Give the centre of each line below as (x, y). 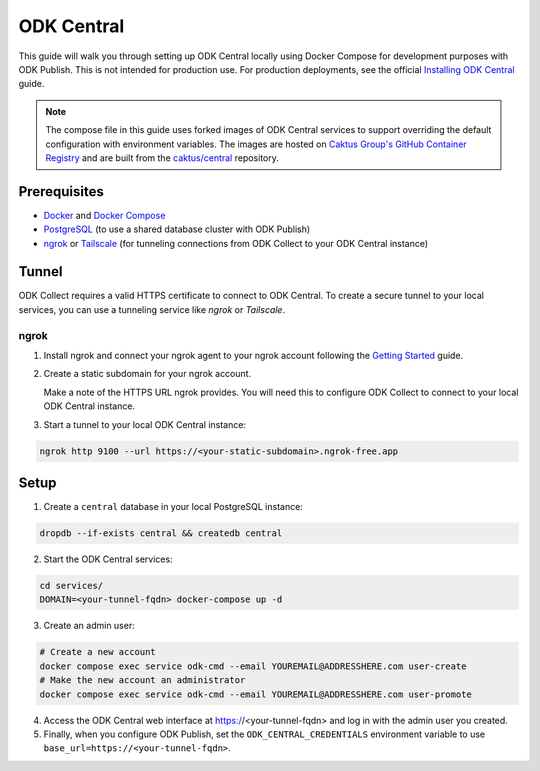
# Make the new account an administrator (142, 680)
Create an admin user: (89, 626)
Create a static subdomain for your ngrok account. (147, 374)
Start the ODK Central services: (108, 559)
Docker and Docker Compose (104, 215)
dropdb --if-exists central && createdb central (161, 533)
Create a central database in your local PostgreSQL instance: (173, 507)
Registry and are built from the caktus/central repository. (162, 157)
